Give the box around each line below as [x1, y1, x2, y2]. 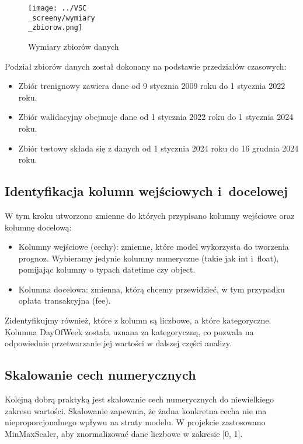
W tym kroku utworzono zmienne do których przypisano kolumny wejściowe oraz [5, 209, 295, 221]
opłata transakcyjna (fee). [18, 294, 111, 307]
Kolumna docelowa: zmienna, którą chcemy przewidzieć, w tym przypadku [18, 283, 285, 295]
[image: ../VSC [28, 4, 87, 12]
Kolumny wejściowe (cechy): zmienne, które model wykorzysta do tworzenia [18, 240, 289, 253]
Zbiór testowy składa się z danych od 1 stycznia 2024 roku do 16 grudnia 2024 [18, 142, 299, 154]
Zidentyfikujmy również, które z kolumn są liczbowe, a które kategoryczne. [5, 314, 271, 326]
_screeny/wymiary [28, 13, 95, 22]
